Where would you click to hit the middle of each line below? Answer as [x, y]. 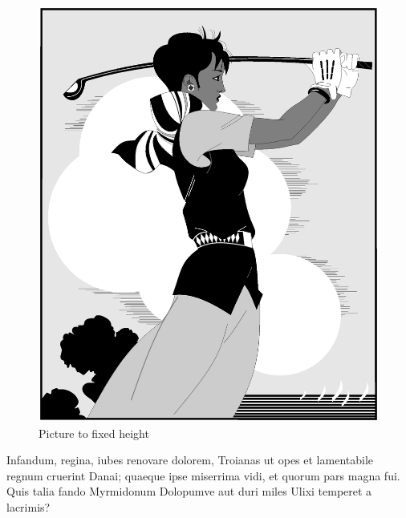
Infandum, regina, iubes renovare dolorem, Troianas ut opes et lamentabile [190, 460]
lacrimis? [28, 507]
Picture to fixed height [94, 433]
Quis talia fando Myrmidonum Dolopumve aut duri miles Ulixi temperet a [189, 491]
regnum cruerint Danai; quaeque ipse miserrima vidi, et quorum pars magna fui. [203, 475]
